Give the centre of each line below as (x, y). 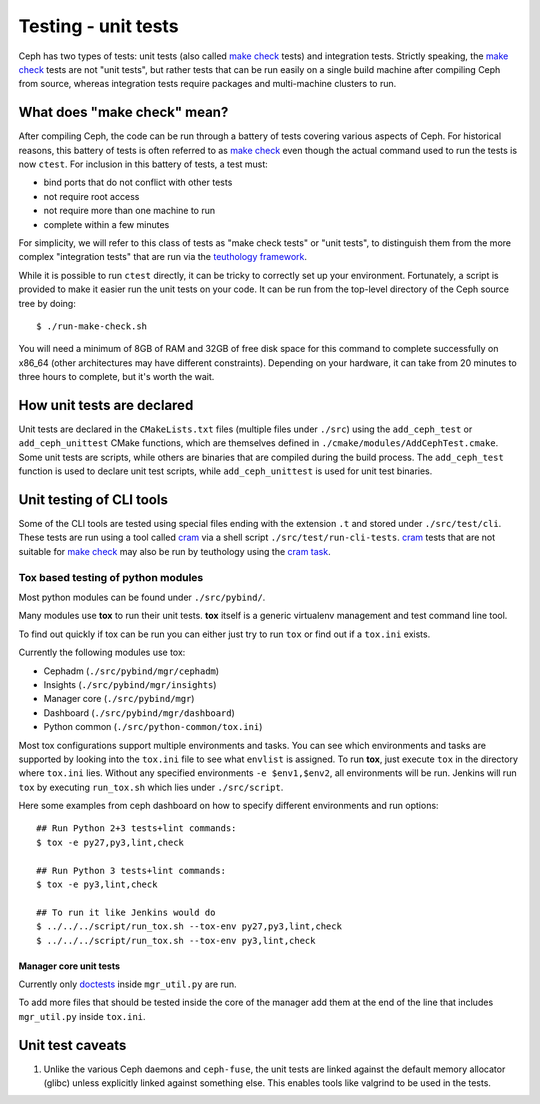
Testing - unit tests (98, 26)
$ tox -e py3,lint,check (97, 884)
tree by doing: (47, 303)
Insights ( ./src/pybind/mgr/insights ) (130, 684)
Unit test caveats (72, 1045)
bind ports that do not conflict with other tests (138, 182)
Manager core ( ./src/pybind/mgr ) (119, 699)
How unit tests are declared (106, 405)
